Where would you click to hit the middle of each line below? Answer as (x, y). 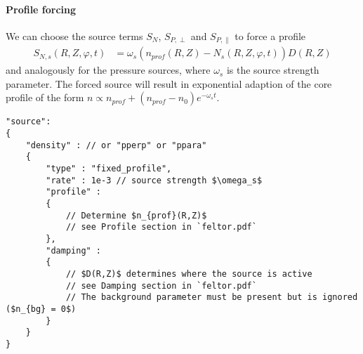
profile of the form (45, 97)
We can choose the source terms (74, 35)
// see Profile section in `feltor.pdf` (161, 227)
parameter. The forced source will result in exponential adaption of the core (169, 83)
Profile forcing (41, 9)
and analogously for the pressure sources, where (108, 70)
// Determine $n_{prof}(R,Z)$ (136, 215)
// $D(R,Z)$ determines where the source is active (189, 274)
